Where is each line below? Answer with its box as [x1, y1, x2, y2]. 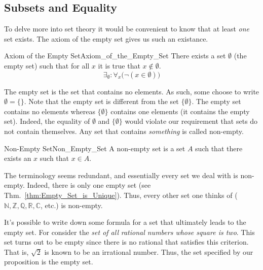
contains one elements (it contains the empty [110, 106, 250, 116]
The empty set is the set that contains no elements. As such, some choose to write [4, 86, 259, 96]
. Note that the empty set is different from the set [24, 96, 179, 107]
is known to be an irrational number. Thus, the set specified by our [44, 246, 253, 257]
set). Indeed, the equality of [4, 116, 90, 126]
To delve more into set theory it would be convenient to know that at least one [4, 23, 250, 34]
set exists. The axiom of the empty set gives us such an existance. [4, 33, 208, 44]
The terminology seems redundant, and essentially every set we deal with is [4, 170, 238, 180]
